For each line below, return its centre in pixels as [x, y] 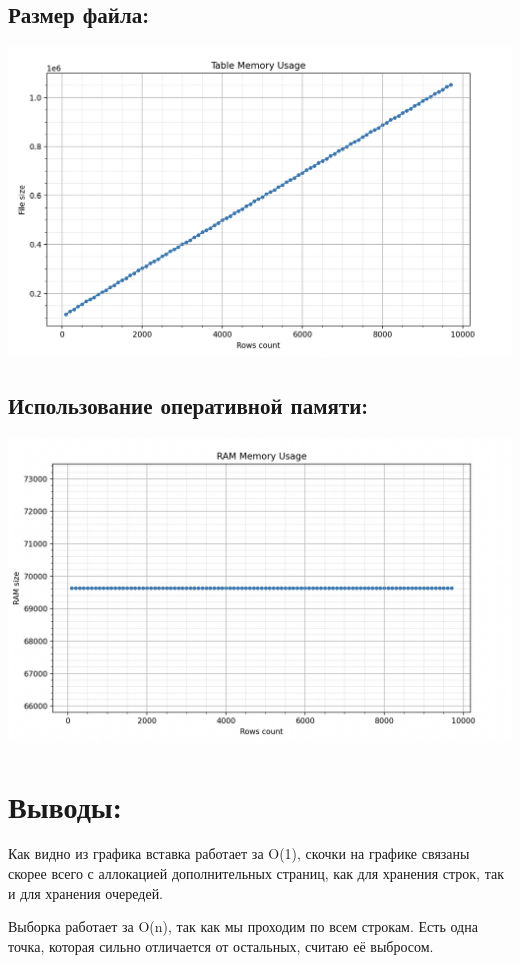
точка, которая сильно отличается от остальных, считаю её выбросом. [221, 945]
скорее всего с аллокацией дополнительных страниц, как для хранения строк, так [256, 873]
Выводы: [65, 805]
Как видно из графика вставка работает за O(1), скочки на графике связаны [239, 853]
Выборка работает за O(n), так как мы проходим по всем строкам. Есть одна [243, 926]
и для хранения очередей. [86, 892]
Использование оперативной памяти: [188, 404]
